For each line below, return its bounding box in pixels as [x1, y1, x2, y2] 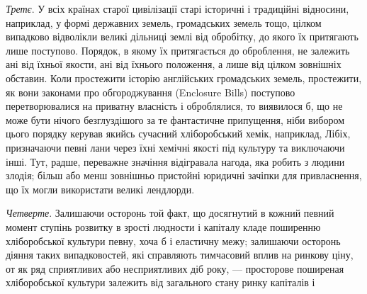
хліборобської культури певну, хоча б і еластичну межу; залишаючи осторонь [6, 233, 341, 248]
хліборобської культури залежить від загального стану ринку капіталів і [6, 275, 315, 290]
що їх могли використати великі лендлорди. [6, 181, 195, 196]
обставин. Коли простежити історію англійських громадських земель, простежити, [6, 70, 362, 85]
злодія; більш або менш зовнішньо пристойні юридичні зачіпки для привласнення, [6, 168, 362, 183]
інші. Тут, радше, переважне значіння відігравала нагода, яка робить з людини [6, 154, 345, 169]
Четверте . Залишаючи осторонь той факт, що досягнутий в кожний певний [6, 205, 334, 220]
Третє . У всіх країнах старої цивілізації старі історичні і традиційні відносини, [6, 1, 349, 16]
